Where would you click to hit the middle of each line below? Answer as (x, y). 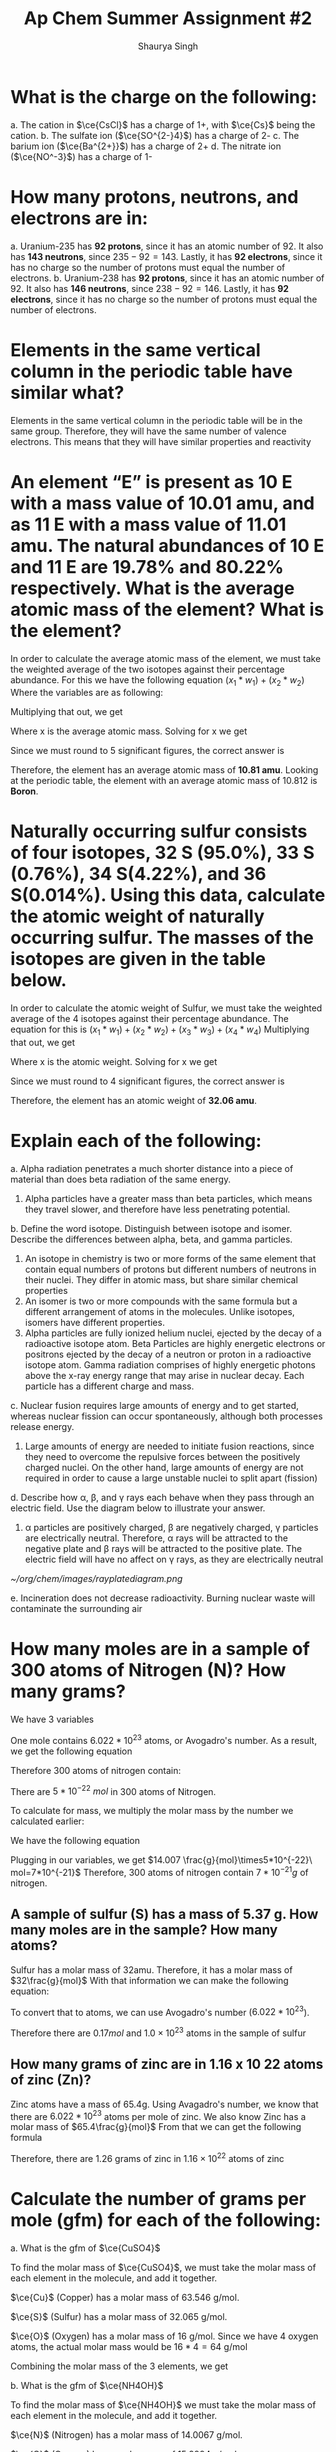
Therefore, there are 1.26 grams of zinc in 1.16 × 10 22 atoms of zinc (147, 2158)
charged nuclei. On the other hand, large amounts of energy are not (164, 1467)
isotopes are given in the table (138, 959)
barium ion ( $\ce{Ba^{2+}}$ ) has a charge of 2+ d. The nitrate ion (146, 146)
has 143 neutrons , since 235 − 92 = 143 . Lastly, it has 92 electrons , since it (166, 256)
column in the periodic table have (151, 371)
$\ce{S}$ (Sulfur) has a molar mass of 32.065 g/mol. (119, 2317)
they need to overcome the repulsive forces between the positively (162, 1456)
